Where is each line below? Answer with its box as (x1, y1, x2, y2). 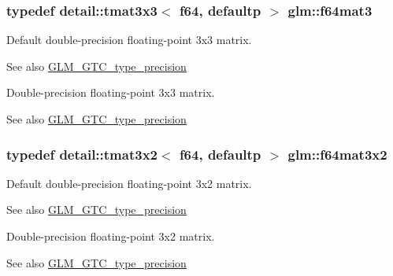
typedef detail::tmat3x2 (6, 144, 158, 164)
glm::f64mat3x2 (287, 144, 387, 164)
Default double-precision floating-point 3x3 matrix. (6, 31, 252, 48)
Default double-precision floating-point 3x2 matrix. (6, 175, 252, 191)
